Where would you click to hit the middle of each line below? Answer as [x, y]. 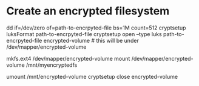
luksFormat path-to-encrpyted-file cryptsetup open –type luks [84, 34]
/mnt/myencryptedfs [52, 65]
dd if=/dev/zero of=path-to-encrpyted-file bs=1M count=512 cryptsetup [96, 28]
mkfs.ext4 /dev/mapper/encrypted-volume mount [68, 58]
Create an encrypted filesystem [88, 11]
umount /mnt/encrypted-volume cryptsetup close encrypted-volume [92, 76]
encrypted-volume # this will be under [91, 40]
